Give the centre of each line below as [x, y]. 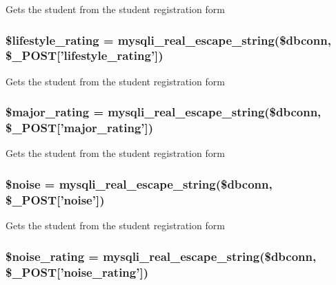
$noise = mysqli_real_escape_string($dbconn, [139, 183]
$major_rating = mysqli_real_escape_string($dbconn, [164, 112]
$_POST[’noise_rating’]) [77, 272]
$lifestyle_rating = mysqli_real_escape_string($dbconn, [168, 40]
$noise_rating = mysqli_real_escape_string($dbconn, [161, 256]
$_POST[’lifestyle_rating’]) [85, 55]
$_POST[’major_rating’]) [80, 128]
